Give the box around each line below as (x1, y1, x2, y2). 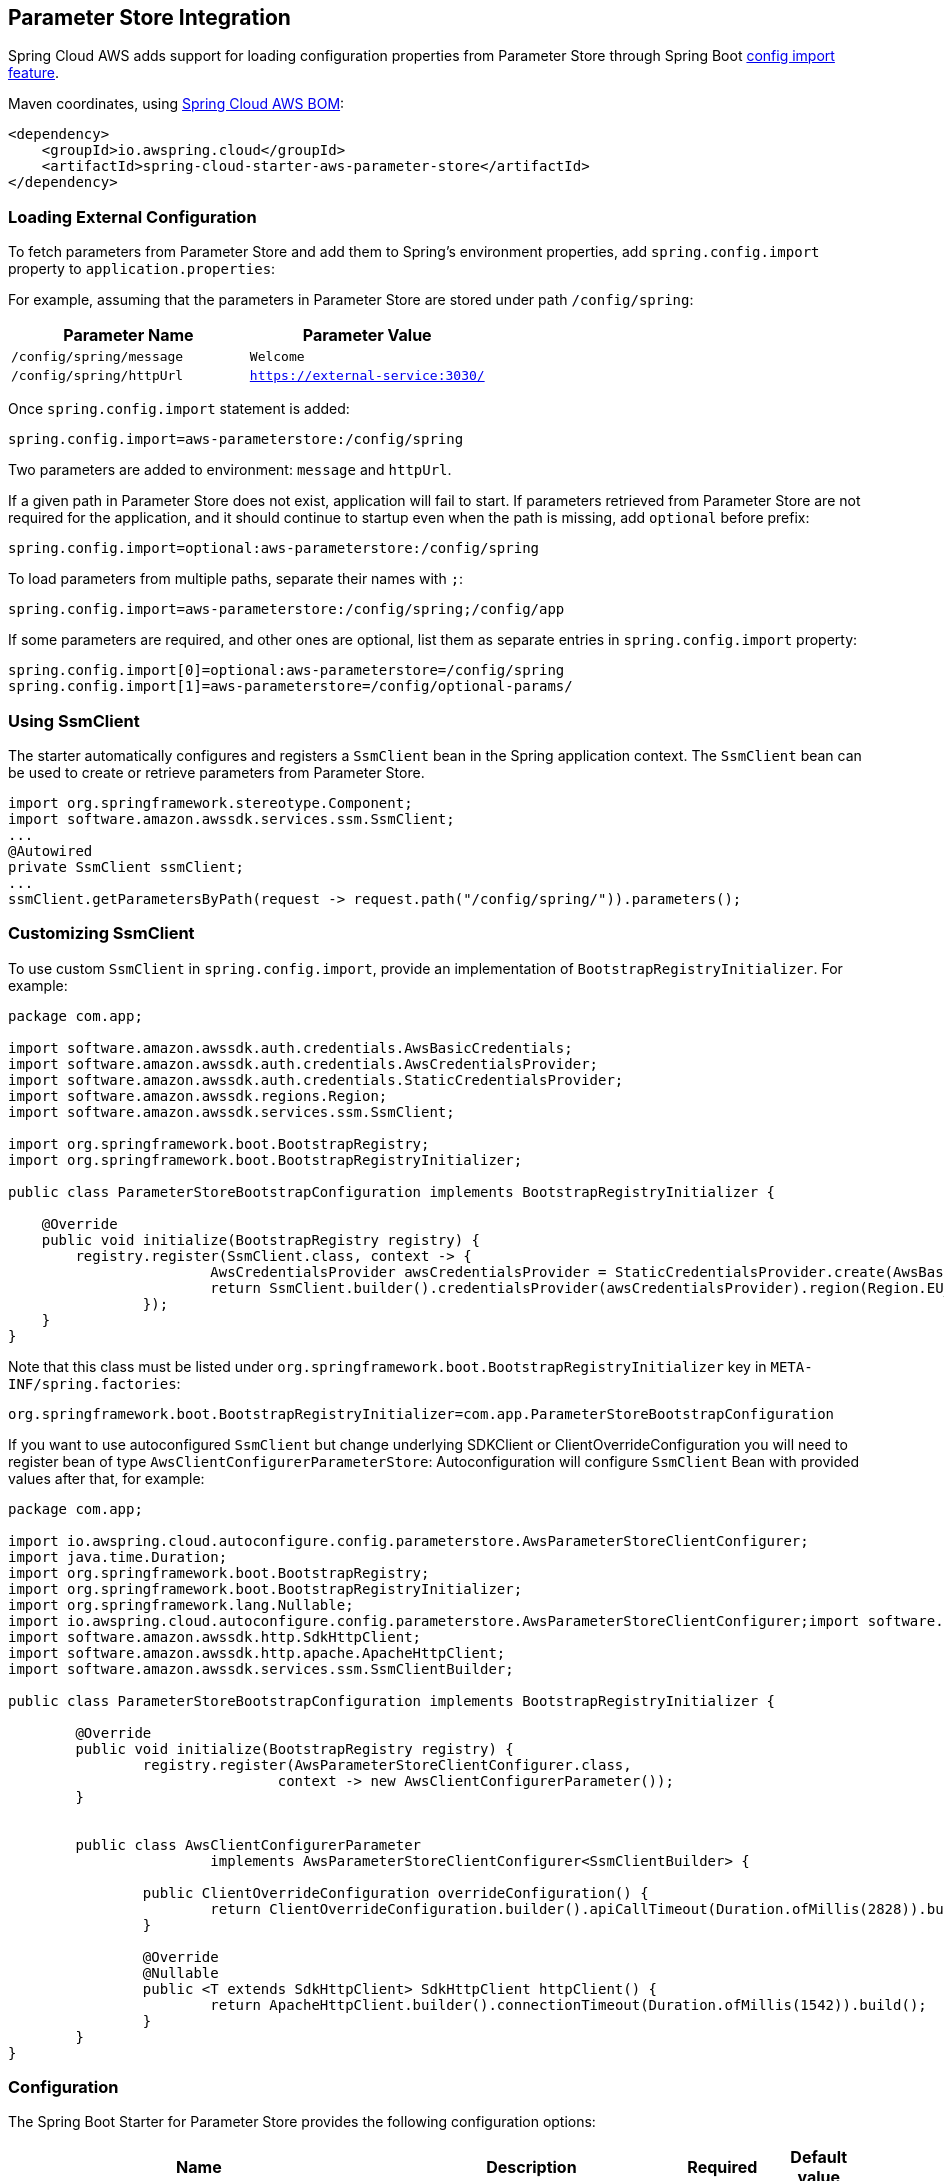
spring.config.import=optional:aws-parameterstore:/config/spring (8, 540, 540, 557)
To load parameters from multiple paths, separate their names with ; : (8, 570, 464, 588)
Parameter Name (63, 325, 194, 346)
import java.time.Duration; (8, 1548, 228, 1565)
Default (790, 2147, 848, 2168)
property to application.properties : (8, 260, 276, 278)
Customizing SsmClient (8, 923, 195, 944)
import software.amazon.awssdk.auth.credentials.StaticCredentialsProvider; (8, 1071, 624, 1088)
